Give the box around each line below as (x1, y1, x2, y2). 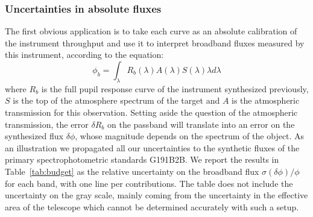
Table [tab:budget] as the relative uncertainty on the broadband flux (5, 165, 259, 177)
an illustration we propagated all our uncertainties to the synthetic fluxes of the (5, 141, 300, 154)
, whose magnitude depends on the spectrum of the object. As (75, 130, 305, 142)
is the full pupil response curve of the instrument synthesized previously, (41, 82, 309, 95)
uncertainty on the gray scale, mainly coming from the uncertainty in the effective (5, 189, 308, 201)
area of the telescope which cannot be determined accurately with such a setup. (5, 200, 299, 213)
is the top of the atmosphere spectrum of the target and (13, 94, 220, 107)
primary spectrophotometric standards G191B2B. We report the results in (5, 153, 279, 166)
